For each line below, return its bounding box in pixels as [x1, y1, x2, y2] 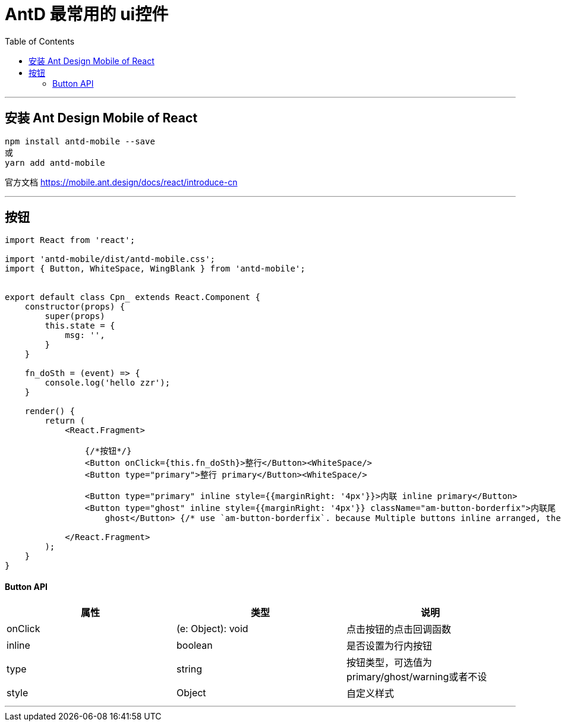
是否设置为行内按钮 [346, 639, 432, 652]
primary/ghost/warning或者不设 [346, 670, 487, 683]
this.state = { [45, 321, 115, 331]
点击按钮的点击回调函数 [346, 623, 451, 635]
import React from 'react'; [5, 235, 135, 245]
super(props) [45, 311, 105, 321]
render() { [24, 406, 75, 416]
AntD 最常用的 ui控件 [5, 4, 169, 24]
